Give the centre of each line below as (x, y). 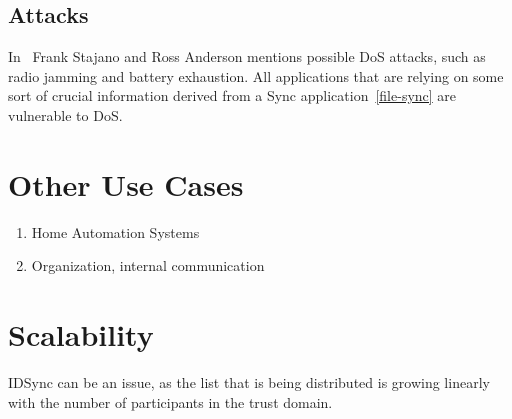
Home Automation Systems (115, 231)
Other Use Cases (126, 183)
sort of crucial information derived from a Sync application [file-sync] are (232, 95)
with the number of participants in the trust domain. (170, 401)
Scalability (81, 334)
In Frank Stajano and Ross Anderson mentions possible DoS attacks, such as (247, 56)
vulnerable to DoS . (65, 114)
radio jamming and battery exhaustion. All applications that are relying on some (256, 75)
